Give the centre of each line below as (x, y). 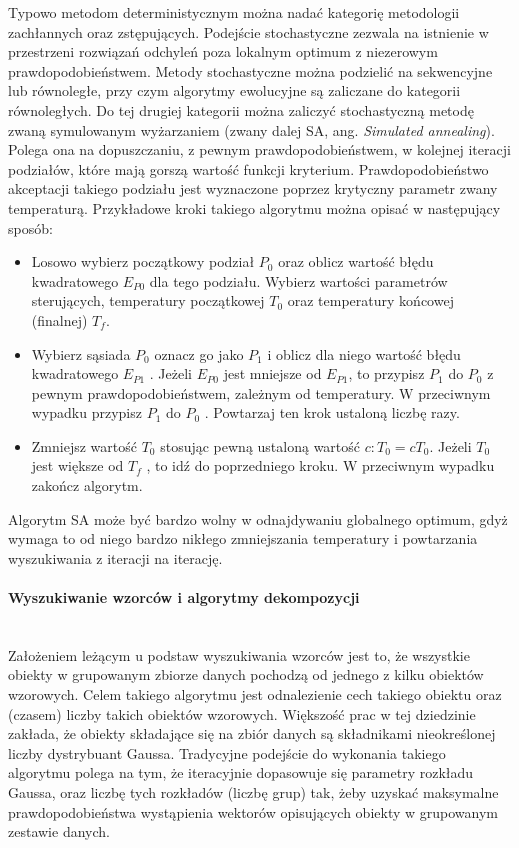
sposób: (30, 227)
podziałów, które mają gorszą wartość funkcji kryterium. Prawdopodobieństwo (248, 168)
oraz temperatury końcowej (370, 300)
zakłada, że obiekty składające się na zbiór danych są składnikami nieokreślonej (252, 733)
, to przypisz (386, 373)
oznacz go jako (199, 353)
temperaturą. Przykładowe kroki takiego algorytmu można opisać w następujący (254, 207)
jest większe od (77, 465)
